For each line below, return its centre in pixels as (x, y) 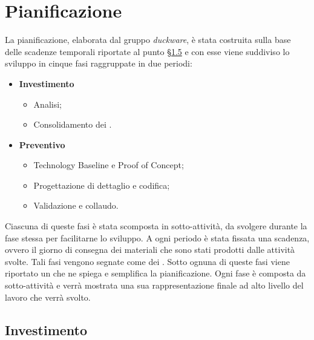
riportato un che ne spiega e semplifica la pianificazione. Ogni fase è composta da (155, 273)
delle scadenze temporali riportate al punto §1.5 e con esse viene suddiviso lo (147, 51)
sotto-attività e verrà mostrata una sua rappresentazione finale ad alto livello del (154, 285)
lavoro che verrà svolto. (48, 297)
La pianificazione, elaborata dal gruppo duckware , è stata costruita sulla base (148, 40)
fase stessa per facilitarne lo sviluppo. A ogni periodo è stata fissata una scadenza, (157, 237)
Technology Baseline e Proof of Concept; (109, 165)
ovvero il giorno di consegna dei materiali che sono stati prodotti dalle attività (150, 250)
